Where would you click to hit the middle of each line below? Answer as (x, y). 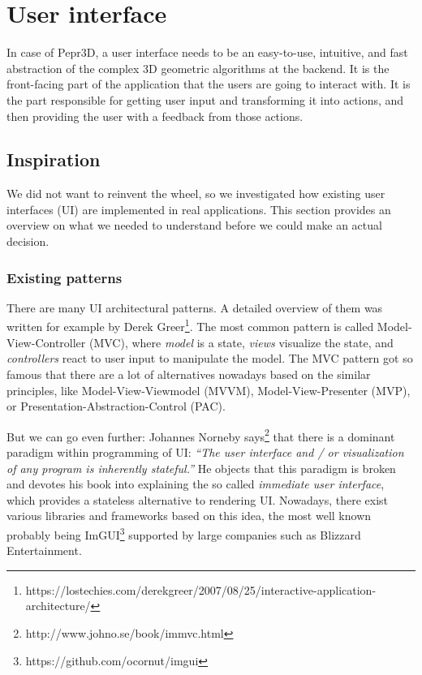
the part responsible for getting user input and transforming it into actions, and (205, 99)
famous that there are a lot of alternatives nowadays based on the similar (189, 374)
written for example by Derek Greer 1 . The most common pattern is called (190, 325)
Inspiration (54, 159)
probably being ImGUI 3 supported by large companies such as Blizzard (184, 533)
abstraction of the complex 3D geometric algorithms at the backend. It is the (198, 68)
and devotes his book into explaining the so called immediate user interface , (196, 484)
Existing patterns (65, 277)
